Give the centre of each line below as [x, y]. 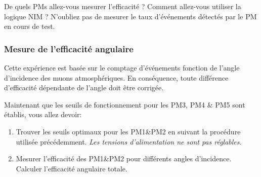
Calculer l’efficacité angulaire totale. [72, 168]
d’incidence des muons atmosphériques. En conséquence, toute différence [116, 77]
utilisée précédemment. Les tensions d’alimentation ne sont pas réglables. [129, 141]
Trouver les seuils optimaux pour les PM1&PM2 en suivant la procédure [128, 131]
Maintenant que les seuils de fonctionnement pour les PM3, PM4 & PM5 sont [125, 104]
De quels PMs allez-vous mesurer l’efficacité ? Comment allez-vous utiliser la [123, 6]
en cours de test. [30, 26]
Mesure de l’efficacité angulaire [69, 48]
